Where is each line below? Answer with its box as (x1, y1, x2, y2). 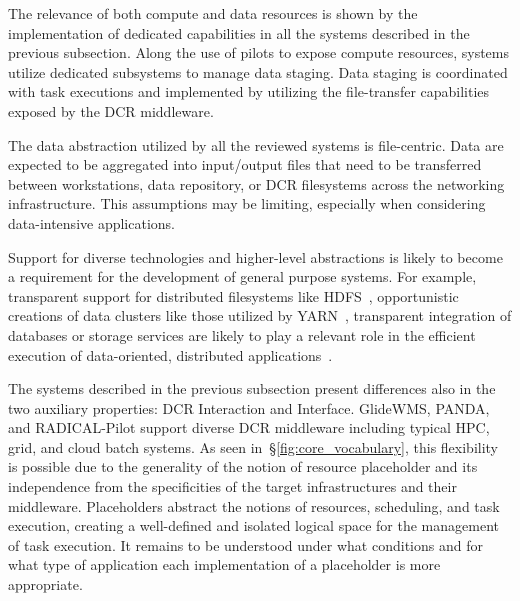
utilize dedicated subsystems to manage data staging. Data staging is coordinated (8, 61, 508, 82)
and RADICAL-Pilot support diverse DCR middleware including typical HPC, (8, 417, 490, 438)
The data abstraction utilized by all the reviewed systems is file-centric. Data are (8, 134, 504, 155)
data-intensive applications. (8, 212, 176, 233)
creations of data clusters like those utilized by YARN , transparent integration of (8, 305, 512, 326)
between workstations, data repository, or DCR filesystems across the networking (8, 173, 505, 194)
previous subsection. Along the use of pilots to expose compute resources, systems (8, 42, 510, 63)
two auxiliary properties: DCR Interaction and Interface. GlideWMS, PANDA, (8, 397, 490, 418)
